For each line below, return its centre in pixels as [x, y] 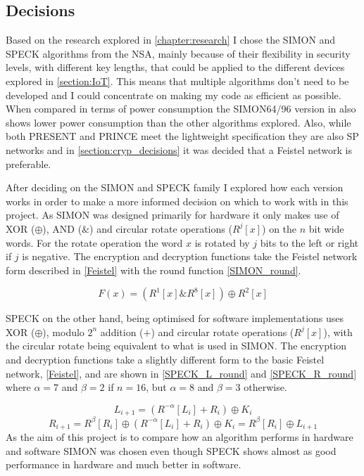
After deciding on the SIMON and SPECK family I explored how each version [175, 187]
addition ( [122, 332]
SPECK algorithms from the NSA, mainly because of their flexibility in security [178, 53]
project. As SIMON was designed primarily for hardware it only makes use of [172, 215]
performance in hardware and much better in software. [124, 464]
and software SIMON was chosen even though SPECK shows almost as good [171, 450]
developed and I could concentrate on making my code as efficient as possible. [174, 95]
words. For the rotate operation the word [94, 242]
